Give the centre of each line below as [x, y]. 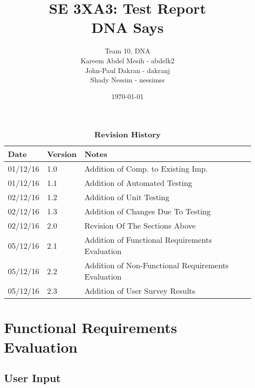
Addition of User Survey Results [140, 291]
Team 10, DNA [127, 51]
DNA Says [127, 27]
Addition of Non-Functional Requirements [157, 265]
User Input [32, 378]
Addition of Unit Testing [127, 197]
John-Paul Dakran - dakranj [127, 70]
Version [62, 154]
